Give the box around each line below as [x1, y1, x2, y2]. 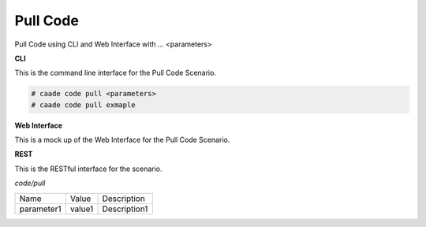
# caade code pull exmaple [31, 100, 136, 110]
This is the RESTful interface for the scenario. [14, 164, 163, 173]
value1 [69, 203, 94, 214]
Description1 [102, 203, 148, 214]
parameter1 [19, 203, 62, 214]
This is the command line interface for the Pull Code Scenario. [14, 68, 217, 78]
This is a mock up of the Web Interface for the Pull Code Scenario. [14, 135, 230, 145]
